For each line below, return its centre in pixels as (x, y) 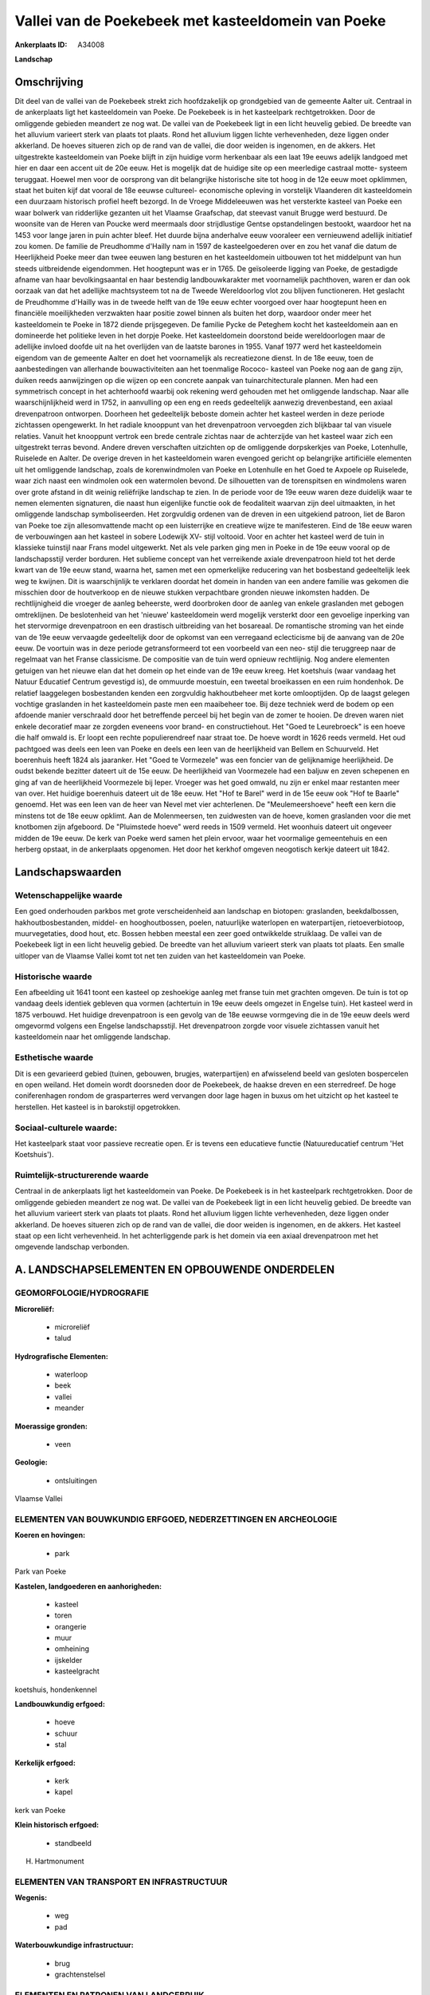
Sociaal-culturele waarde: (66, 1128)
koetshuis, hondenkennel (56, 1689)
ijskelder (68, 1660)
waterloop (71, 1375)
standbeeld (73, 1843)
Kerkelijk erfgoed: (45, 1763)
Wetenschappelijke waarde (68, 895)
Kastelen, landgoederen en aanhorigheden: (88, 1586)
